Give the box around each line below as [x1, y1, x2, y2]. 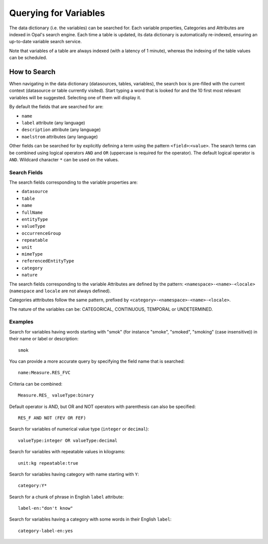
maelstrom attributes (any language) [21, 134, 98, 139]
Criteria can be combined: [9, 381, 63, 387]
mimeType [21, 251, 43, 257]
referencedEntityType [21, 258, 74, 264]
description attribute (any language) [21, 127, 101, 133]
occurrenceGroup [21, 230, 62, 236]
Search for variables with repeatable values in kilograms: [9, 449, 126, 455]
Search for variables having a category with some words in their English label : [9, 516, 172, 522]
